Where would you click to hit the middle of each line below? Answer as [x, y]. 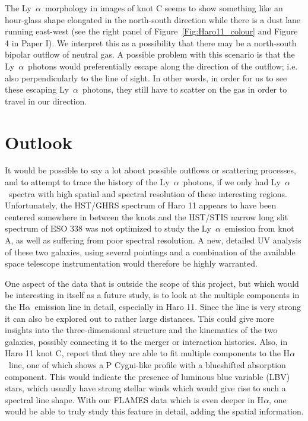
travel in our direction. [46, 101]
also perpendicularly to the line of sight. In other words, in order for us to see [146, 77]
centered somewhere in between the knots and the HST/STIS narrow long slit [147, 216]
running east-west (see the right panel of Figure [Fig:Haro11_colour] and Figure [151, 31]
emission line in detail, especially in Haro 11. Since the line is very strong [168, 306]
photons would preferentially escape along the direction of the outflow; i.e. [163, 66]
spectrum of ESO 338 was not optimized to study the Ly [108, 228]
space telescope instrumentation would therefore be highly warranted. [131, 263]
